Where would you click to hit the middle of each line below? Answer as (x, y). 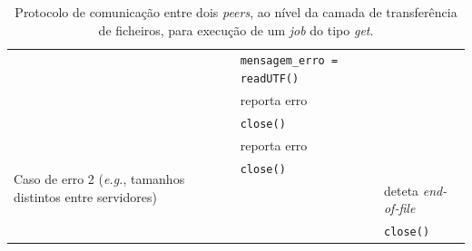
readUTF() (270, 79)
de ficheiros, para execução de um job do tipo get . (236, 29)
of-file (399, 208)
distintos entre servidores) (85, 196)
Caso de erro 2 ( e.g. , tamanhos (99, 179)
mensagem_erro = (289, 61)
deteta (401, 190)
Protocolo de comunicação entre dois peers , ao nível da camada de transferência (236, 12)
